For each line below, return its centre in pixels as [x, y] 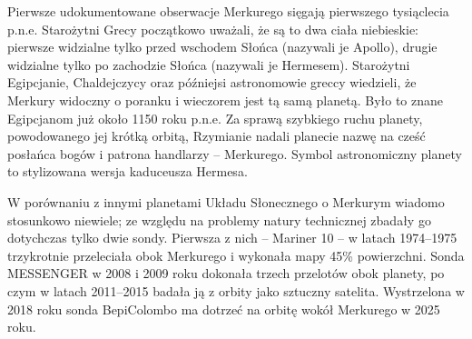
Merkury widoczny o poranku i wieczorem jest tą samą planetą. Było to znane [226, 100]
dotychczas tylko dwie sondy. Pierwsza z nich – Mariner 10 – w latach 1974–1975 [232, 238]
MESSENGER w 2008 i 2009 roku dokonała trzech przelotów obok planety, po [226, 273]
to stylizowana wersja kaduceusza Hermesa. [128, 171]
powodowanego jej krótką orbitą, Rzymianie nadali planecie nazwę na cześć [216, 136]
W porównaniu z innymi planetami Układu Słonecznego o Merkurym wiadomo [226, 201]
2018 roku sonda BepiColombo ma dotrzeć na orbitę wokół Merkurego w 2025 [224, 309]
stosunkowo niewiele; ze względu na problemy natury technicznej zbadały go [219, 219]
